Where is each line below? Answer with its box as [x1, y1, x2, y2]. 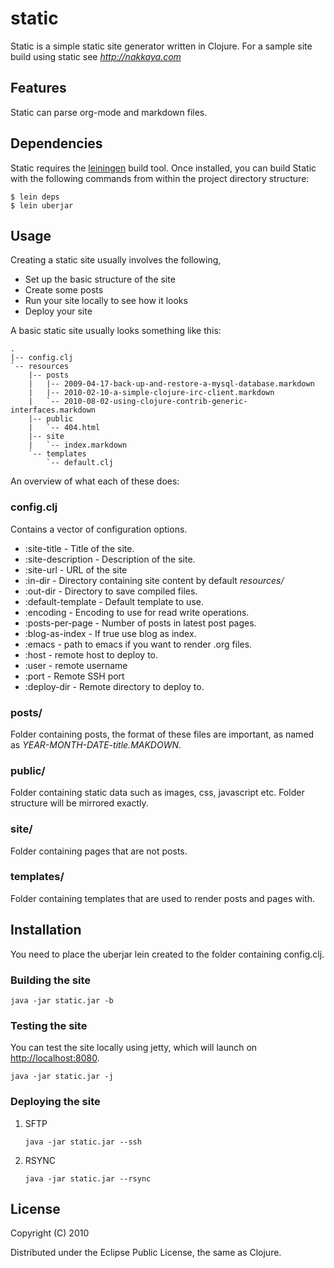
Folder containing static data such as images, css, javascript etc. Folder [10, 787, 305, 799]
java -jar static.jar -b [10, 995, 114, 1006]
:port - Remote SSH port [24, 670, 125, 682]
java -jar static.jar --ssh [24, 1137, 142, 1147]
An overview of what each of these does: [10, 475, 180, 487]
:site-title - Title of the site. [24, 542, 135, 554]
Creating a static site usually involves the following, [10, 254, 222, 266]
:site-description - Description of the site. [24, 553, 196, 565]
